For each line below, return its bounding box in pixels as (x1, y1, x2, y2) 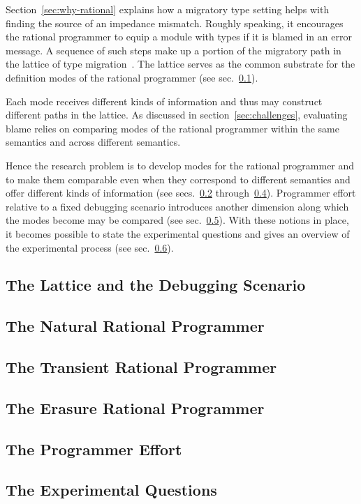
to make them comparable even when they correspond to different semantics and (6, 171, 351, 186)
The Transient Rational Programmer (6, 356, 277, 378)
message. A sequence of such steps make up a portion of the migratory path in (6, 43, 341, 57)
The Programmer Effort (6, 438, 182, 459)
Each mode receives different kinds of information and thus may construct (6, 93, 323, 108)
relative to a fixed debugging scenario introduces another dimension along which (6, 199, 349, 213)
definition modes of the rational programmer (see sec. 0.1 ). (6, 70, 258, 84)
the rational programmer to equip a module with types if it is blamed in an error (6, 29, 352, 44)
